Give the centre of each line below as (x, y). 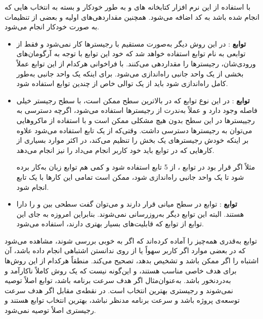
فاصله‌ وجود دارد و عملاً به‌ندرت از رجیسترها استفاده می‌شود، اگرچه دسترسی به (137, 110)
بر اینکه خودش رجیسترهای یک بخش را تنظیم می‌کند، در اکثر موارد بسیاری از (133, 140)
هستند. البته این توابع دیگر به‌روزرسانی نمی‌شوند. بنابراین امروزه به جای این (130, 213)
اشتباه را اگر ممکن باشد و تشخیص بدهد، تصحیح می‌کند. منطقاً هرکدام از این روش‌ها (132, 261)
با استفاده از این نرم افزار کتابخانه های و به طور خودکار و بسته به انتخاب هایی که (128, 7)
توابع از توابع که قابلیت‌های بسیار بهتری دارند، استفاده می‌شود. (110, 224)
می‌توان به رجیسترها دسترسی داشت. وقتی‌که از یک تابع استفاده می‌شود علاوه (134, 130)
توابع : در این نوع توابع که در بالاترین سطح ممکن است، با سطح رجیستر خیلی (133, 100)
